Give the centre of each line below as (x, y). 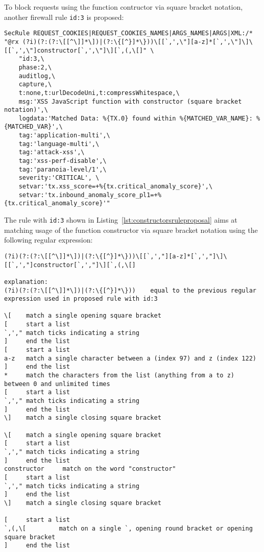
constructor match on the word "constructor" (90, 469)
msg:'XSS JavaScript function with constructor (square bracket (130, 101)
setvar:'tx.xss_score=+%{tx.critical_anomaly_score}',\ (116, 187)
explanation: (26, 282)
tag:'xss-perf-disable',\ (63, 161)
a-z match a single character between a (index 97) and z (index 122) (130, 358)
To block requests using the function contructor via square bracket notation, (124, 7)
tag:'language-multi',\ (59, 144)
